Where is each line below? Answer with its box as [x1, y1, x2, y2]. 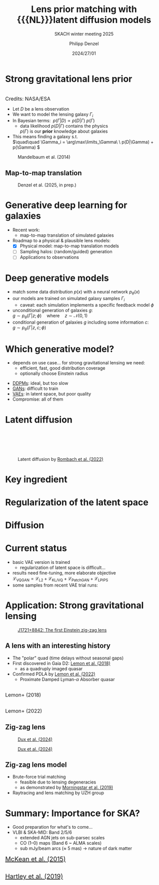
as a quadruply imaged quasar [19, 665, 83, 671]
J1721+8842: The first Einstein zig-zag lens [17, 627, 107, 633]
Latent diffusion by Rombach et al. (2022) [17, 456, 103, 462]
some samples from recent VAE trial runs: [12, 582, 98, 588]
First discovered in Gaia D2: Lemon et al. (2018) [12, 660, 111, 666]
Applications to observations [19, 254, 79, 260]
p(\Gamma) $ [12, 144, 40, 150]
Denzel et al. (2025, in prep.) [17, 182, 76, 188]
